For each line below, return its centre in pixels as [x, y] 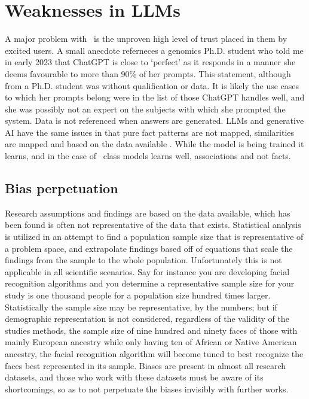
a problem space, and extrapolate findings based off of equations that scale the [149, 248]
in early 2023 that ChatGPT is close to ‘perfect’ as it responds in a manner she [150, 62]
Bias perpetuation [62, 188]
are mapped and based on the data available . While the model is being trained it [154, 144]
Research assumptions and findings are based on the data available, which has [148, 213]
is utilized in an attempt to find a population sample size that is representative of [154, 237]
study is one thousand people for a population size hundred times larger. [138, 295]
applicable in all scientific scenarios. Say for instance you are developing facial [147, 271]
